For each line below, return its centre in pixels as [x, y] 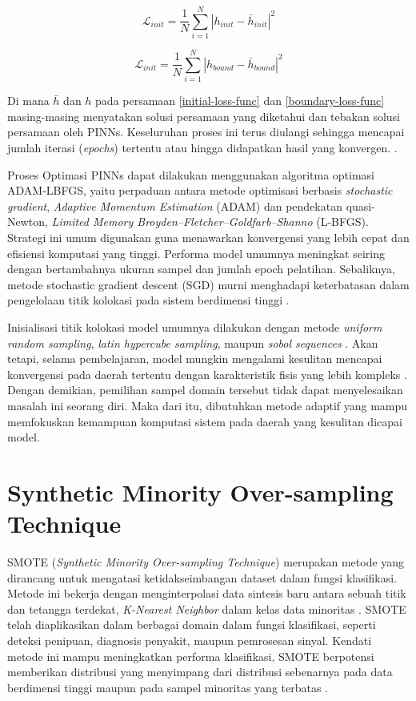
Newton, [28, 222]
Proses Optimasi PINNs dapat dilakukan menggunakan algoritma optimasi [191, 174]
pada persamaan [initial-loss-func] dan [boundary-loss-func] [240, 101]
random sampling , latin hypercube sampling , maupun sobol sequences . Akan [193, 342]
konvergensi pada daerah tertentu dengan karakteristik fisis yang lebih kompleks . [207, 374]
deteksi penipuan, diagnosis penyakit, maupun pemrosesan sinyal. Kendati [190, 640]
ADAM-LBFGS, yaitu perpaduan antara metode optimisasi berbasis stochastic [200, 190]
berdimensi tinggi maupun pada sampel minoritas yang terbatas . [168, 687]
